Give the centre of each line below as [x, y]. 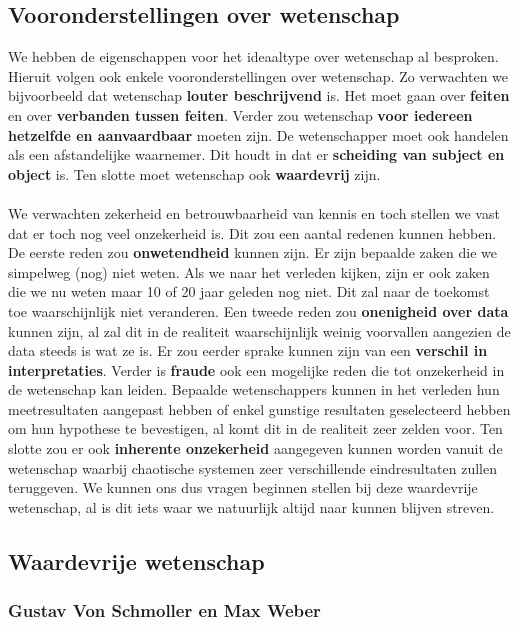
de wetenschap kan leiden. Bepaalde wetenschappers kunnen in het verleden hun [254, 389]
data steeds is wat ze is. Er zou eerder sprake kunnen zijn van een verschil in [248, 350]
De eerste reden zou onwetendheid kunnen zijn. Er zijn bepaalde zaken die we [252, 252]
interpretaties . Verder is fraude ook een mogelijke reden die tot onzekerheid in [256, 369]
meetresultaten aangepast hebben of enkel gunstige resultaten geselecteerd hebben [259, 408]
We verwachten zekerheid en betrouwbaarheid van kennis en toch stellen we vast [254, 212]
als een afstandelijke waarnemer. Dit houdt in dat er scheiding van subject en [256, 154]
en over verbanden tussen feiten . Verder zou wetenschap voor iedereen [240, 114]
